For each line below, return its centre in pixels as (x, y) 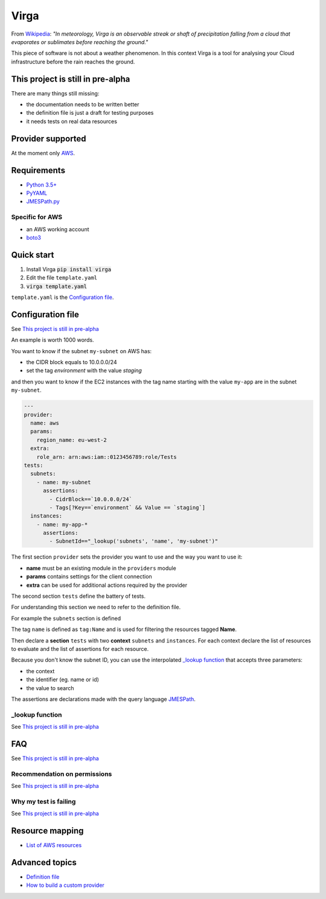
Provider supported (49, 139)
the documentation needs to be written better (83, 104)
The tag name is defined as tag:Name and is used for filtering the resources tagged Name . (124, 629)
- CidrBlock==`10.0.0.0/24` (91, 499)
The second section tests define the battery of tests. (78, 596)
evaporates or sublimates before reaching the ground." (80, 42)
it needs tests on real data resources (72, 121)
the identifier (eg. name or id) (63, 680)
